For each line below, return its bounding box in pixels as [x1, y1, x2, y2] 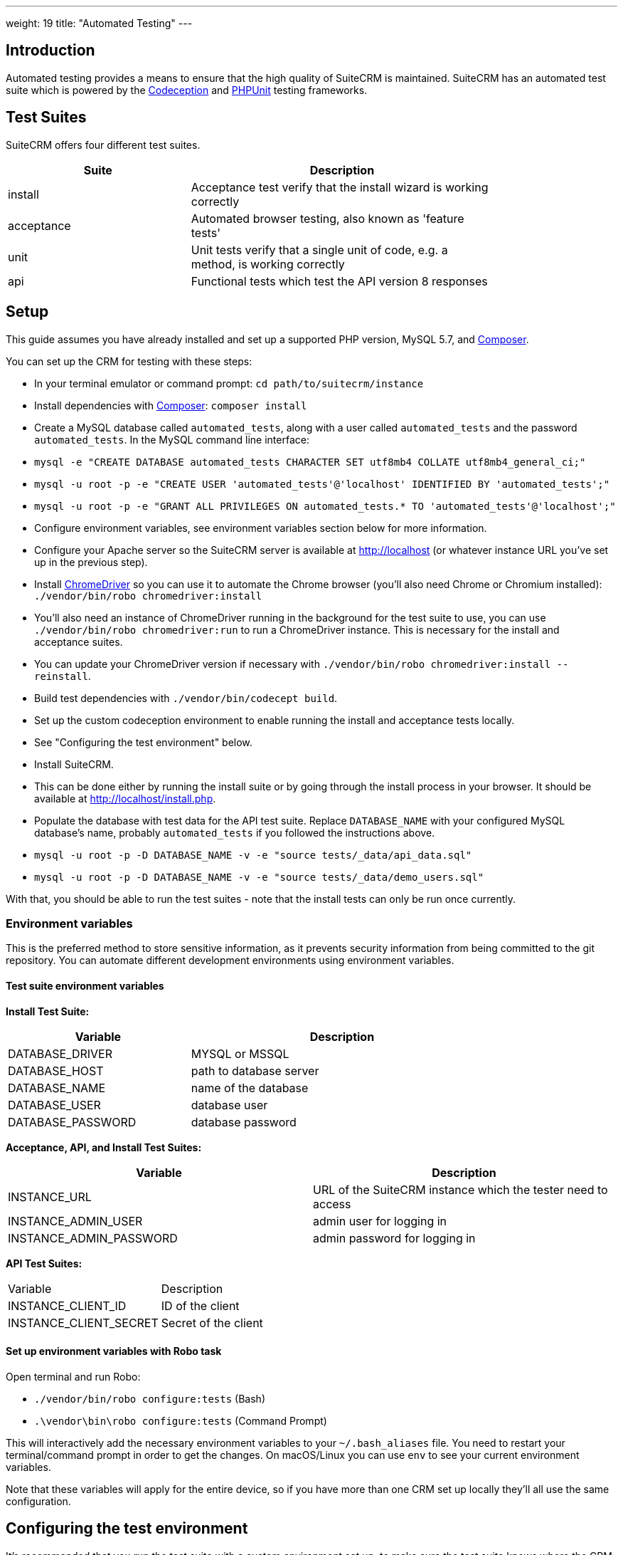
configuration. [6, 1494, 71, 1507]
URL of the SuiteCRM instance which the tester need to [313, 1182, 608, 1197]
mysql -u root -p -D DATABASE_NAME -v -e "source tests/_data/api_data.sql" [34, 849, 472, 861]
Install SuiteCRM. [34, 758, 114, 770]
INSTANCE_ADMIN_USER [8, 1213, 143, 1228]
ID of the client [161, 1298, 240, 1313]
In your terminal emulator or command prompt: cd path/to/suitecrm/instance [34, 377, 424, 389]
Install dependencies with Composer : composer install [34, 399, 307, 412]
